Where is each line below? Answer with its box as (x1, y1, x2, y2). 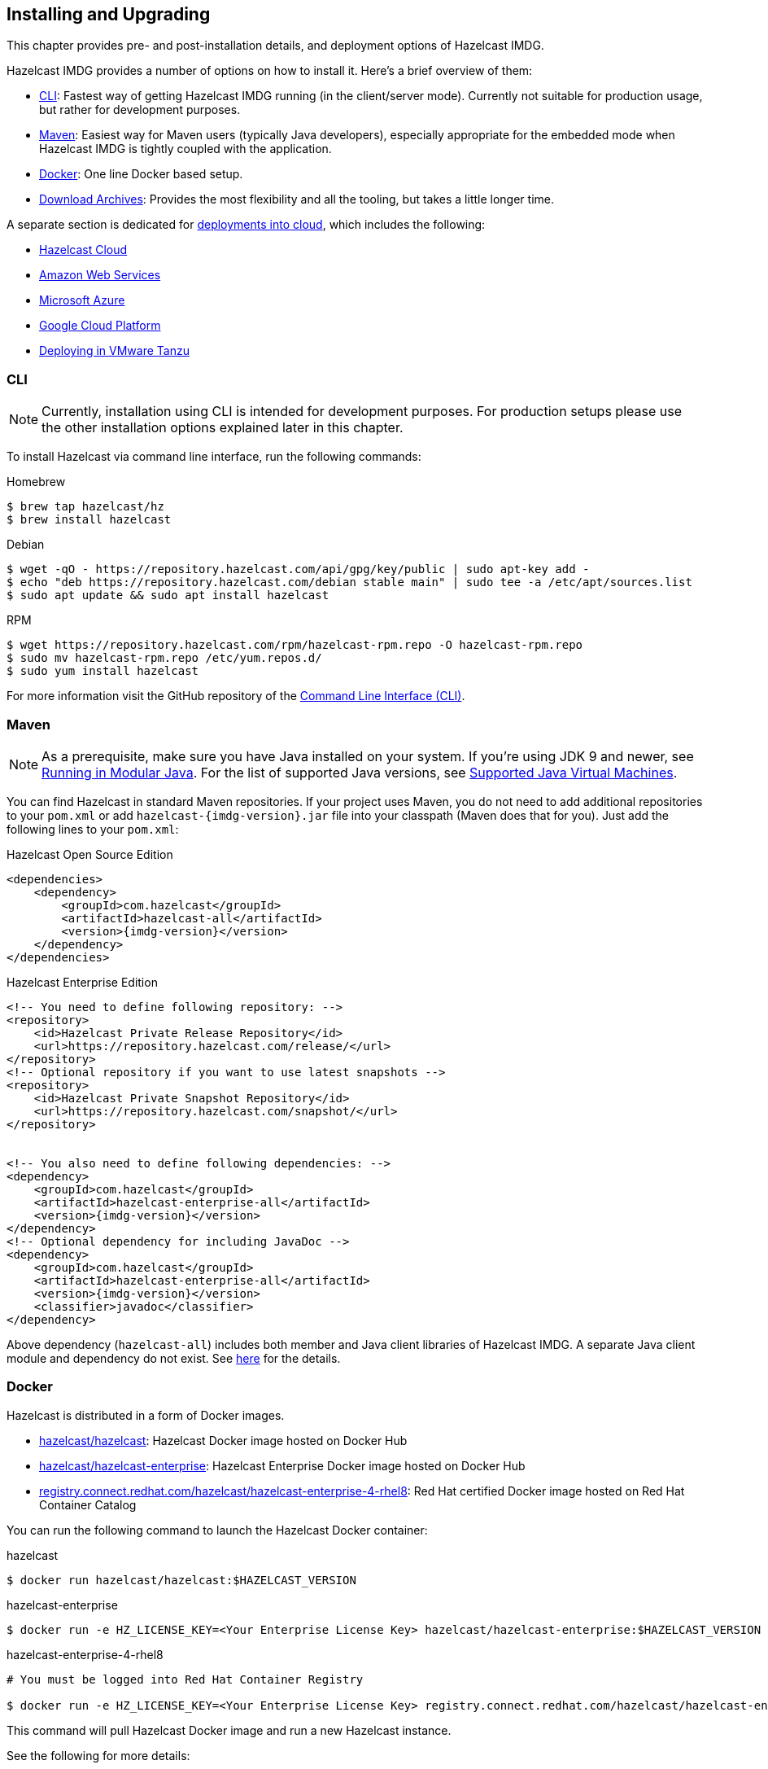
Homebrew (7, 475, 66, 489)
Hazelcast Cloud (39, 243, 128, 257)
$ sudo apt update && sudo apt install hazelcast (7, 589, 329, 602)
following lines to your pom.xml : (7, 821, 179, 836)
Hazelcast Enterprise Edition (7, 974, 158, 989)
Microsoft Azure (39, 293, 125, 308)
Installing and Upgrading (7, 4, 211, 24)
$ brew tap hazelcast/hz (7, 500, 164, 514)
